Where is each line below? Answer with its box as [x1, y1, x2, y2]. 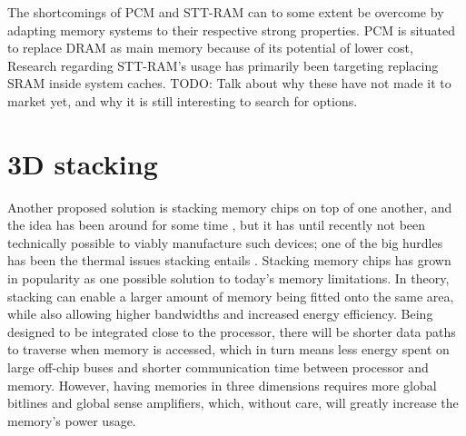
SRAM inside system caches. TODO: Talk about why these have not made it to [7, 74, 451, 93]
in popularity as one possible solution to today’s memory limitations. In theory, [7, 269, 450, 288]
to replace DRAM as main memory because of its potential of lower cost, [7, 38, 413, 57]
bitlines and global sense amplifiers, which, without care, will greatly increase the [7, 393, 459, 412]
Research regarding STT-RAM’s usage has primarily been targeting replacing [7, 55, 439, 74]
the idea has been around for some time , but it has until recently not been [7, 215, 426, 234]
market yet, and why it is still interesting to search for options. [7, 91, 358, 110]
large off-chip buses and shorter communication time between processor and [7, 358, 429, 377]
